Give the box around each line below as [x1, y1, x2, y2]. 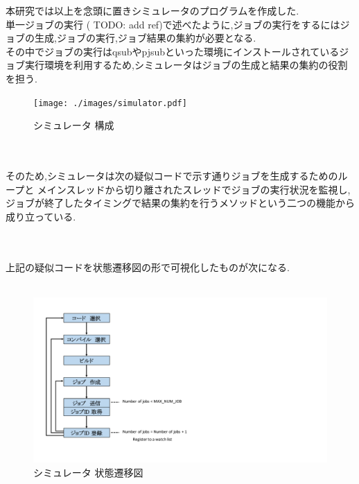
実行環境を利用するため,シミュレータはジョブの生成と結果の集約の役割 [24, 58, 348, 72]
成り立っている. [6, 209, 76, 223]
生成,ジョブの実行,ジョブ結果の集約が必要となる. [34, 31, 256, 45]
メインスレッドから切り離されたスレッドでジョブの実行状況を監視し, [37, 182, 351, 196]
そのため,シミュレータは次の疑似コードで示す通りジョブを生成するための [6, 168, 338, 182]
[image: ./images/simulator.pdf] [33, 98, 187, 108]
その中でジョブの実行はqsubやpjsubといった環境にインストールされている [6, 44, 340, 58]
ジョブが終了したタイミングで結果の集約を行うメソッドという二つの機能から [6, 196, 355, 210]
